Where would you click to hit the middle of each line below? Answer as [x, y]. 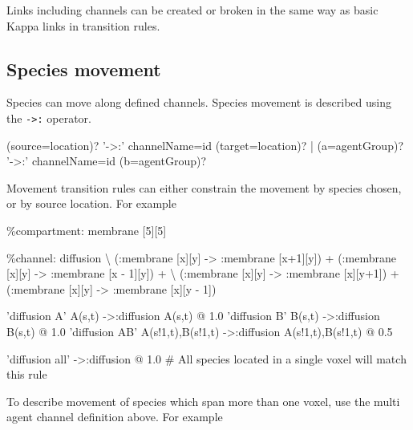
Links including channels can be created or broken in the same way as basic [192, 10]
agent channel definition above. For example [115, 417]
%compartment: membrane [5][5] [87, 231]
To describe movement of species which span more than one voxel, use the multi [203, 401]
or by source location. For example [91, 203]
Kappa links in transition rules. [83, 25]
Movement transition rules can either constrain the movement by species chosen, [204, 187]
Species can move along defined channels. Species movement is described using [199, 102]
